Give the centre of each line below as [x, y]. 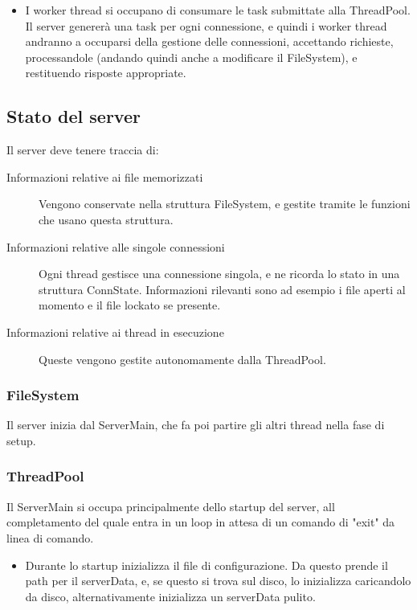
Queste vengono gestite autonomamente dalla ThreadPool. [182, 359]
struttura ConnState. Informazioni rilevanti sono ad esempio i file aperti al [222, 289]
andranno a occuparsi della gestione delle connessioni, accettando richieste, [209, 41]
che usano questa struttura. [106, 219]
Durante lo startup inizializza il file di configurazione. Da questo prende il [206, 565]
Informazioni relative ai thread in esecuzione [115, 332]
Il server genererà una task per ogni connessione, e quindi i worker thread [206, 25]
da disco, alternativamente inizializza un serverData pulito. [170, 596]
